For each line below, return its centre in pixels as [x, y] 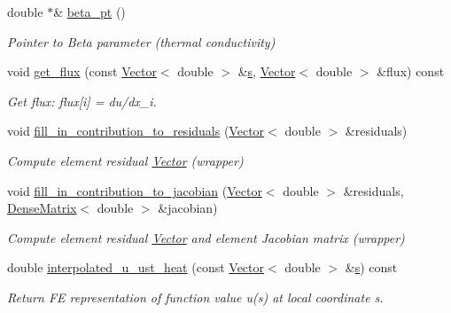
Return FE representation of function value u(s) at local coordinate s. [195, 297]
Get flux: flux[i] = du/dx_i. [82, 101]
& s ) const [371, 267]
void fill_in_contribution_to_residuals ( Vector [136, 131]
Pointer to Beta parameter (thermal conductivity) [141, 41]
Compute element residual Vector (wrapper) [125, 160]
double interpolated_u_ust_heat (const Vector [136, 267]
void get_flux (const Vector [82, 71]
